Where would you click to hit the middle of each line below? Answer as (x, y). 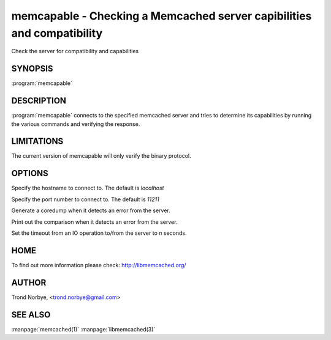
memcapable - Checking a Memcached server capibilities (162, 16)
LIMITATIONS (37, 142)
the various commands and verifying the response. (76, 124)
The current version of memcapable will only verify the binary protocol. (101, 156)
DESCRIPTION (39, 101)
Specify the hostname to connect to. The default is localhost (88, 188)
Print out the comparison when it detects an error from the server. (94, 222)
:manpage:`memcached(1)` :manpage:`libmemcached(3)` (83, 329)
